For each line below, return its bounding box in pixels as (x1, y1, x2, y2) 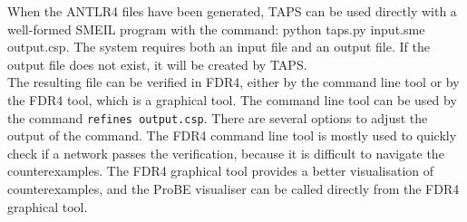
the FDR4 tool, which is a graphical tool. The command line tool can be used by (7, 90, 457, 109)
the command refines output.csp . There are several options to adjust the (7, 108, 428, 127)
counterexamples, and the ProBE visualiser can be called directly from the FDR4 (7, 179, 460, 198)
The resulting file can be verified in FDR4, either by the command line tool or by (7, 72, 460, 92)
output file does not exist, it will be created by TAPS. (7, 54, 307, 73)
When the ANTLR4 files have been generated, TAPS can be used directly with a (7, 2, 457, 20)
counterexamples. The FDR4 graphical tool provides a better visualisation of (7, 161, 434, 180)
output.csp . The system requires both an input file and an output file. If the (7, 37, 430, 56)
